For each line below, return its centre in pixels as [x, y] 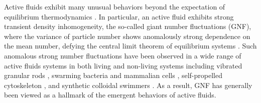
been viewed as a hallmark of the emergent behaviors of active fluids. [110, 95]
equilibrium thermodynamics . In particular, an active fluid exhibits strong [119, 16]
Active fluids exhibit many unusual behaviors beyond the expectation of [115, 6]
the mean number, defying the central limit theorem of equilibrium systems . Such [130, 46]
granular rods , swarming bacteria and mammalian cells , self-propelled [113, 75]
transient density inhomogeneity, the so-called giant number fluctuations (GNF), [128, 26]
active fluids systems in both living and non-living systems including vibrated [123, 65]
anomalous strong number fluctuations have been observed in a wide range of [123, 55]
